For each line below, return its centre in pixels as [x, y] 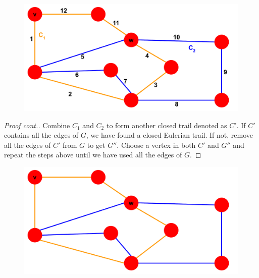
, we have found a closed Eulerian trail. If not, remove [169, 135]
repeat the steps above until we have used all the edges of [93, 155]
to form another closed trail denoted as [167, 125]
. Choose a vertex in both [156, 145]
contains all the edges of [41, 135]
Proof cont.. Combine [37, 125]
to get [96, 145]
